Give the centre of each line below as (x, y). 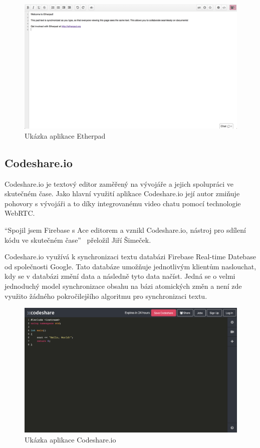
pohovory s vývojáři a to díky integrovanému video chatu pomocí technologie (123, 203)
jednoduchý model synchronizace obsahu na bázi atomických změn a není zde (123, 286)
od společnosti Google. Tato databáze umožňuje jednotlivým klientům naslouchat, (131, 266)
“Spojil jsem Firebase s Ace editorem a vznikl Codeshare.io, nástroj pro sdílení (125, 230)
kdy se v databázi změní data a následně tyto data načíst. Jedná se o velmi (120, 276)
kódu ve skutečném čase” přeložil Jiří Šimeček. (78, 240)
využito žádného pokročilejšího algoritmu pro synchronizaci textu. (106, 296)
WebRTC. (20, 213)
